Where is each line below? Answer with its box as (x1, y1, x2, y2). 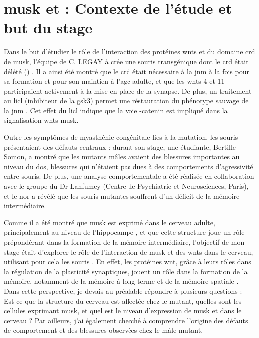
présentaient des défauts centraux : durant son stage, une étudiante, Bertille (4, 141, 236, 152)
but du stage (4, 17, 93, 38)
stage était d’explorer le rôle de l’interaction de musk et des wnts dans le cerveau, (4, 246, 253, 257)
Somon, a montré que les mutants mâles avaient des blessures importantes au (4, 151, 240, 162)
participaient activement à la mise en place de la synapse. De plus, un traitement (4, 85, 252, 96)
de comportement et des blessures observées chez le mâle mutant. (4, 325, 203, 335)
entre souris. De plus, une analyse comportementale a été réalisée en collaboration (4, 171, 254, 181)
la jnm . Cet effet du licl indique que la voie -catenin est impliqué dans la (4, 105, 228, 115)
